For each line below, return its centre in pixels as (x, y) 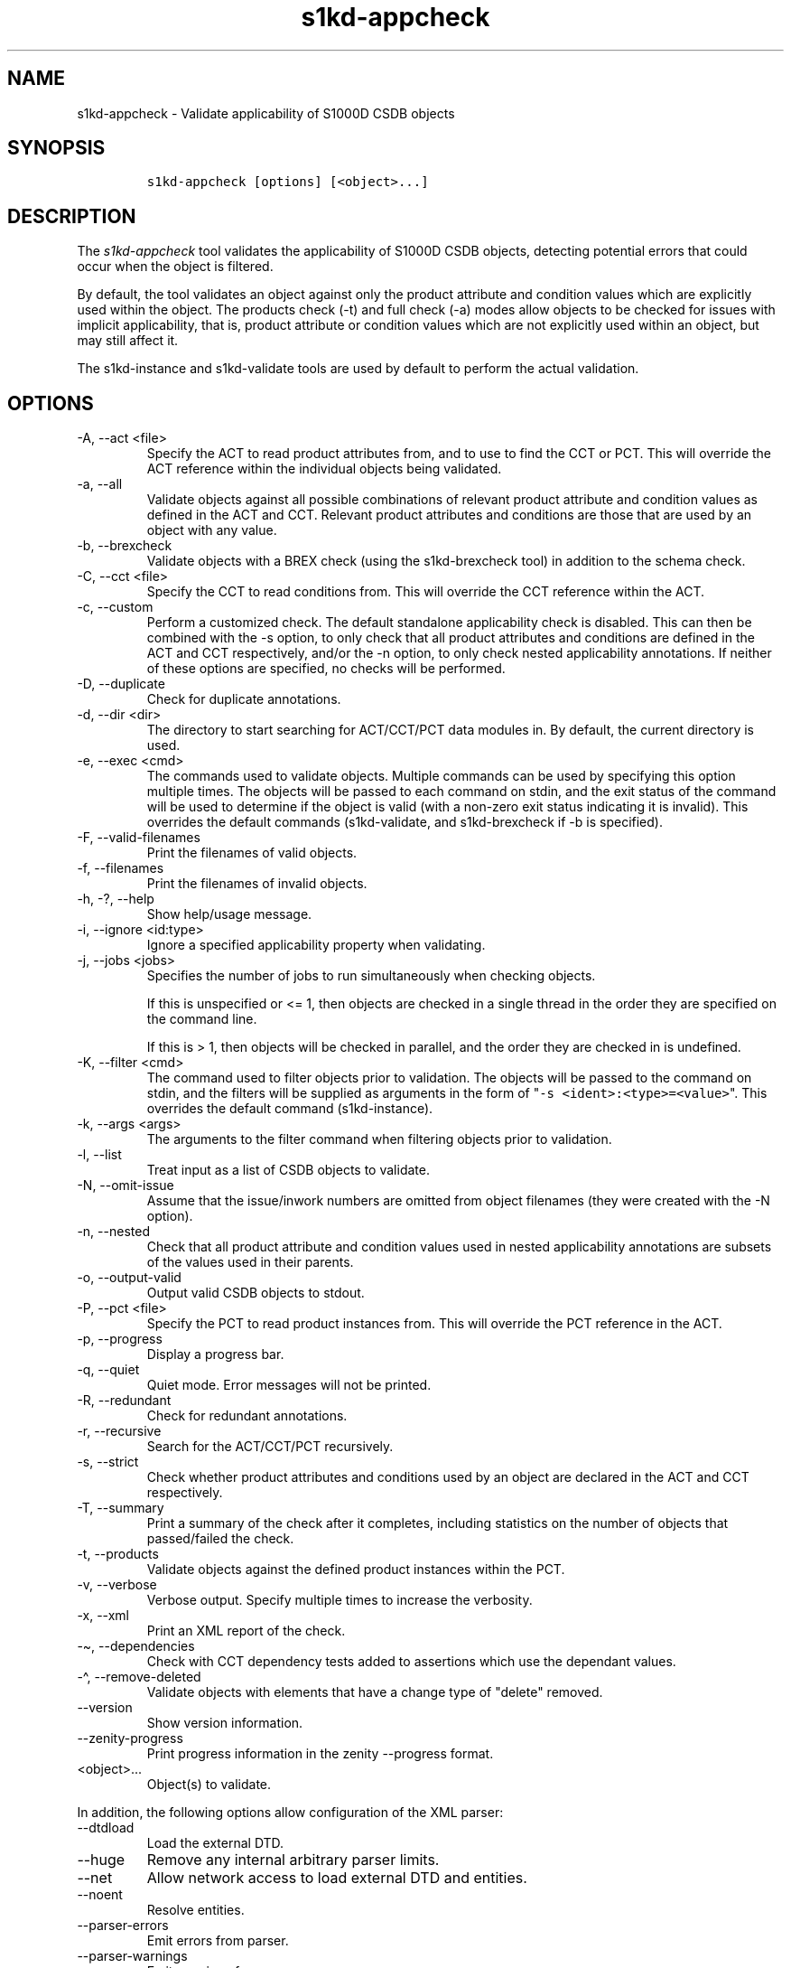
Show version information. (225, 1723)
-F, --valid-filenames (139, 838)
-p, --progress (120, 1339)
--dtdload (106, 1828)
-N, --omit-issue (126, 1185)
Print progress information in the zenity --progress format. (320, 1754)
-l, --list (99, 1155)
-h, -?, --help (116, 899)
